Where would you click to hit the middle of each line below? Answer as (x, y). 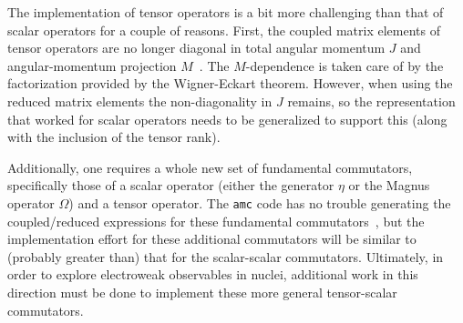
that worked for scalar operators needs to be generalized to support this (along (227, 119)
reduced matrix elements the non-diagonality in (140, 101)
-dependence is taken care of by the (345, 65)
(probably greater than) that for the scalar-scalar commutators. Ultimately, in (226, 256)
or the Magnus (389, 185)
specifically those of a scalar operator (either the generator (171, 185)
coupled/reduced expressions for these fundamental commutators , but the (216, 221)
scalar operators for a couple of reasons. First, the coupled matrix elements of (224, 30)
